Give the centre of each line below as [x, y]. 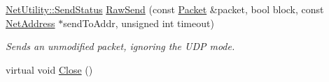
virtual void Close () [49, 69]
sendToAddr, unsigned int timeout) [139, 23]
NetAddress [30, 23]
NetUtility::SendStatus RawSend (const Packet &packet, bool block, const [165, 9]
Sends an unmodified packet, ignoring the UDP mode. [120, 46]
